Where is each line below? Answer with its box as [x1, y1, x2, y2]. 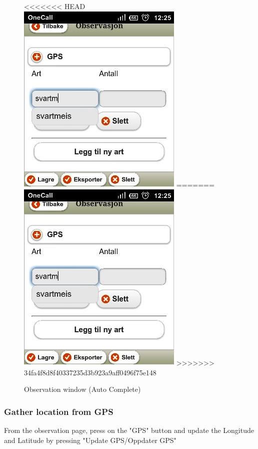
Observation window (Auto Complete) [24, 384, 141, 394]
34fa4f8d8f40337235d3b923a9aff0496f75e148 [24, 367, 156, 377]
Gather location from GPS [4, 405, 113, 417]
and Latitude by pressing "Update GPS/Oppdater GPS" [4, 434, 176, 445]
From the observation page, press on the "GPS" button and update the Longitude [4, 425, 254, 435]
